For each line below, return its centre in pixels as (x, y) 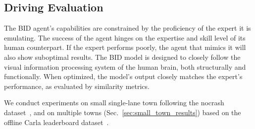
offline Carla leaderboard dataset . (56, 122)
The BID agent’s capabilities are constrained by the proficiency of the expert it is (127, 28)
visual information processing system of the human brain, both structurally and (125, 66)
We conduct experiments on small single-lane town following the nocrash (114, 103)
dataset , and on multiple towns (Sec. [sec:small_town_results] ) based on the (123, 112)
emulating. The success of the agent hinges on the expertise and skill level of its (125, 37)
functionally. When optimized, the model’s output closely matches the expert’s (123, 76)
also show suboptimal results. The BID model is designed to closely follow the (122, 57)
